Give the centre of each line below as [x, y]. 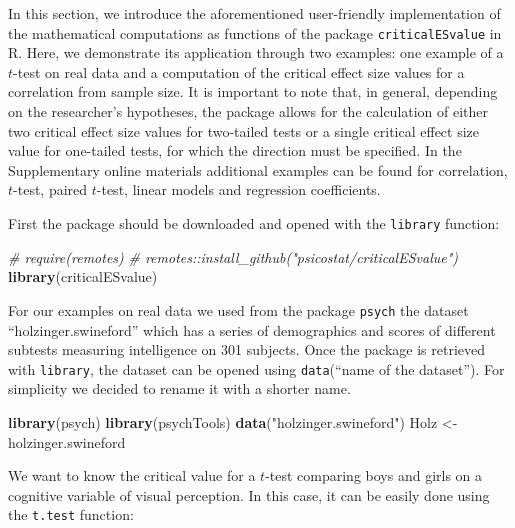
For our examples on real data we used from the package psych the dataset [238, 309]
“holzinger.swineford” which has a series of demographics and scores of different [252, 329]
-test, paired [50, 189]
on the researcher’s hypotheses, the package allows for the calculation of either [248, 111]
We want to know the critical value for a [132, 475]
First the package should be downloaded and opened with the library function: [254, 223]
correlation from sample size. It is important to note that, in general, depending [253, 91]
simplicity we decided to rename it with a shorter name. [179, 388]
